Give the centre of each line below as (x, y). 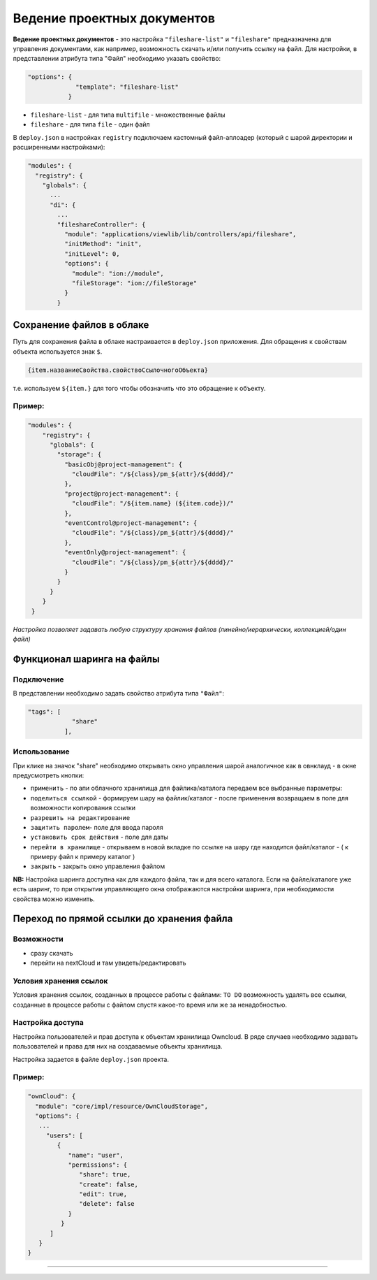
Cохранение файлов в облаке (81, 325)
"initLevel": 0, (92, 254)
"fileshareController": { (101, 224)
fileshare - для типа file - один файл (90, 124)
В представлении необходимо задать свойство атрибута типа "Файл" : (119, 693)
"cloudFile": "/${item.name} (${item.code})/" (153, 504)
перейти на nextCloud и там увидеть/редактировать (108, 963)
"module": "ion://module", (118, 273)
